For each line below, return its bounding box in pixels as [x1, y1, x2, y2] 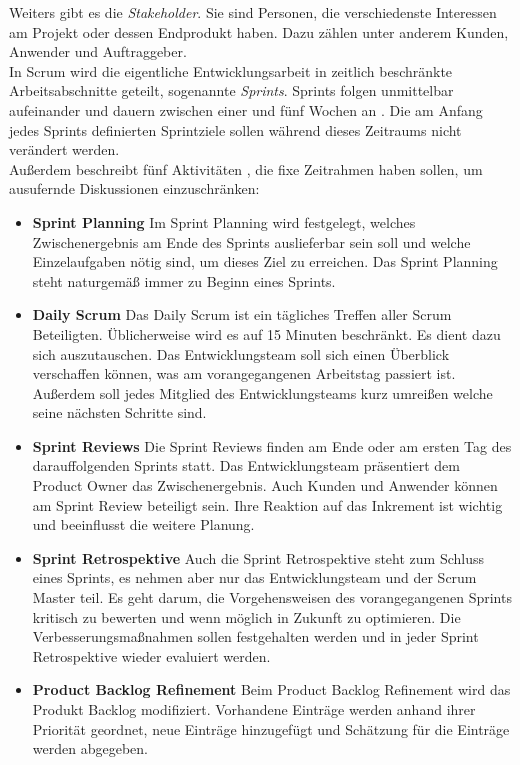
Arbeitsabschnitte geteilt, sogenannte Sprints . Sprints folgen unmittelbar [9, 80, 454, 101]
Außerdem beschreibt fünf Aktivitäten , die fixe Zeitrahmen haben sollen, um [9, 158, 483, 179]
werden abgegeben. [32, 738, 148, 759]
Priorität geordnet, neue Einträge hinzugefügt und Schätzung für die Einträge [32, 718, 510, 739]
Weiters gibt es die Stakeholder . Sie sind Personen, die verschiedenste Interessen [9, 2, 497, 22]
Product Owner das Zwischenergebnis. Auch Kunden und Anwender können [32, 475, 498, 496]
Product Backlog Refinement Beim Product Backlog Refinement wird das [32, 679, 511, 700]
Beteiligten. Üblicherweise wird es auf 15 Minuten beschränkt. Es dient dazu [32, 323, 501, 344]
